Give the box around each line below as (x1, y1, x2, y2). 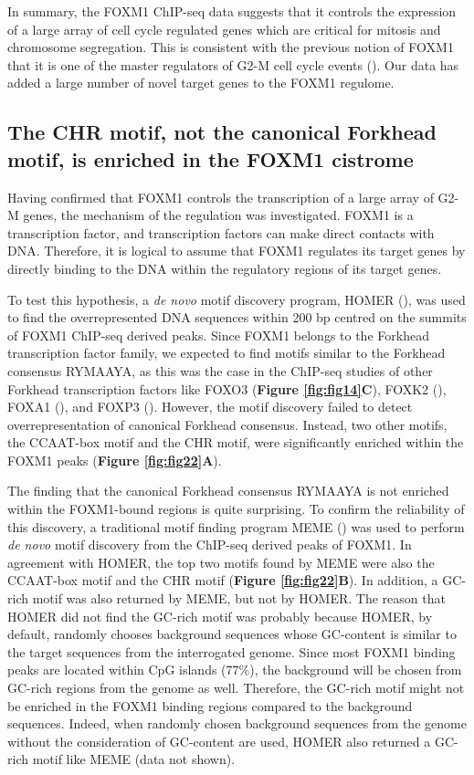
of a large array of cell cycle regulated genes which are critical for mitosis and (7, 19, 441, 38)
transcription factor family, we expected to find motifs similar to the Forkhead (7, 343, 446, 362)
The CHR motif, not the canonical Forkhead (7, 118, 437, 146)
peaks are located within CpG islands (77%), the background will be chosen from (7, 660, 462, 679)
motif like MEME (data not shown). (32, 749, 236, 769)
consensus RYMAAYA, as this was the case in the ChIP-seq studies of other (7, 361, 433, 380)
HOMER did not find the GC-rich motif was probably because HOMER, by (7, 606, 433, 625)
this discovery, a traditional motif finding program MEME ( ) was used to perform (7, 517, 465, 536)
